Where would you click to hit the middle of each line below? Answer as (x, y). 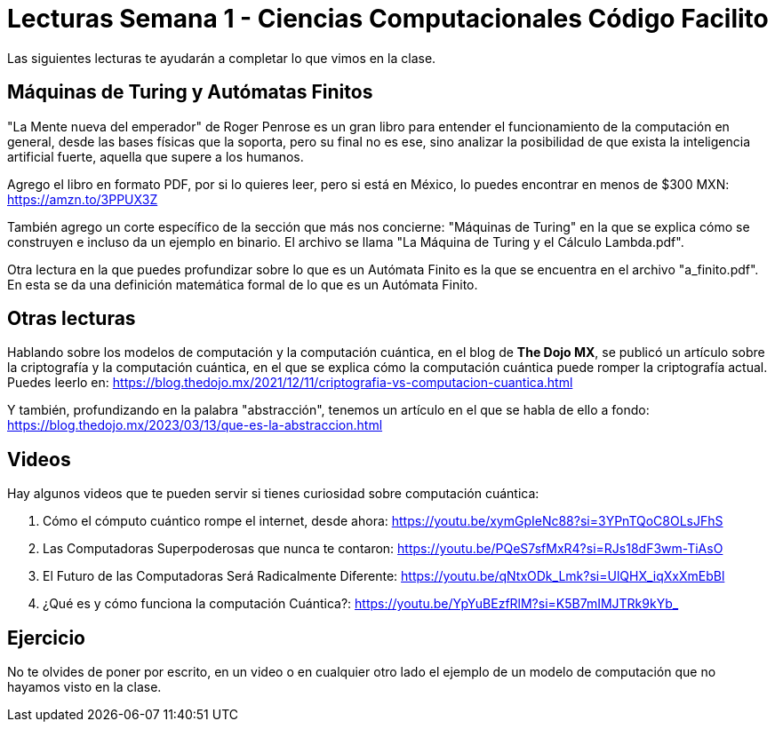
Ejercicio (46, 638)
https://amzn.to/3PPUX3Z (83, 199)
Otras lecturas (72, 319)
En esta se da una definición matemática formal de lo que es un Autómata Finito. (243, 284)
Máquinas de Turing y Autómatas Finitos (190, 92)
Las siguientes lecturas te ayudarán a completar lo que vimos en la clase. (222, 58)
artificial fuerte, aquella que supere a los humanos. (156, 156)
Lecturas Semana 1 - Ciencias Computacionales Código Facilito (388, 19)
